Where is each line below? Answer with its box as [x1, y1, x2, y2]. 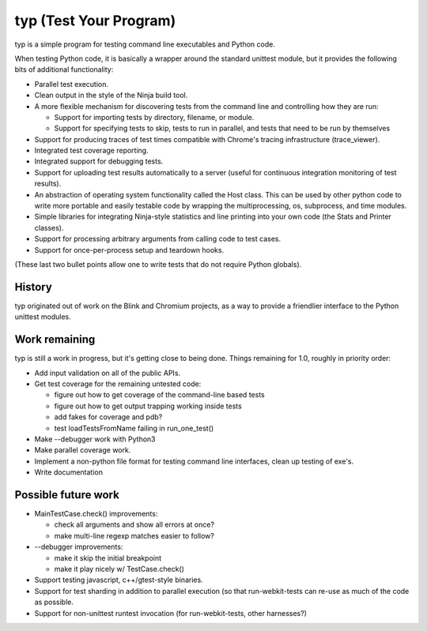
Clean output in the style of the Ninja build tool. [34, 91, 188, 100]
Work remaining [14, 332, 96, 347]
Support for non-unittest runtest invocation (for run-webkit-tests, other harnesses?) [34, 608, 308, 618]
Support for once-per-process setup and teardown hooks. [34, 245, 225, 254]
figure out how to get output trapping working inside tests [54, 401, 243, 411]
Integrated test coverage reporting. [34, 146, 149, 156]
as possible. [34, 597, 74, 607]
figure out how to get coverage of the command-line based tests [54, 390, 265, 400]
